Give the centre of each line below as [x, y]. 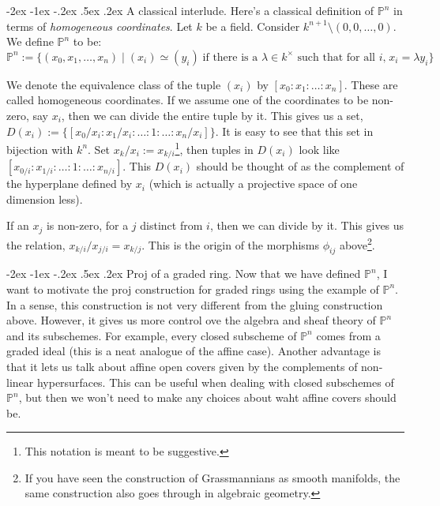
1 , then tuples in [214, 148]
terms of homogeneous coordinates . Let [100, 26]
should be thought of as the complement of [300, 166]
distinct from [171, 225]
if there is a [230, 57]
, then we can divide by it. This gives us [307, 225]
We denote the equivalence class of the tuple [114, 84]
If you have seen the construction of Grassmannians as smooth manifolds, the [212, 477]
